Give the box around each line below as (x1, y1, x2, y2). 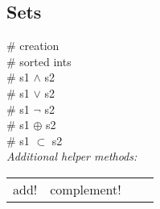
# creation (6, 37, 59, 54)
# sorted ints (6, 52, 72, 69)
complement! (50, 179, 121, 199)
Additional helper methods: (6, 148, 137, 165)
